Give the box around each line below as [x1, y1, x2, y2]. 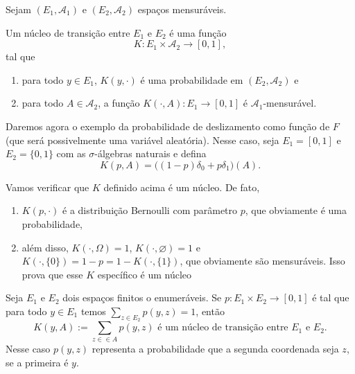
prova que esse [21, 267, 83, 281]
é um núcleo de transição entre [157, 323, 288, 333]
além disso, [21, 240, 69, 254]
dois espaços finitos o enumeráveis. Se [62, 290, 222, 305]
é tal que [312, 290, 349, 305]
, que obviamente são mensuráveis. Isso [180, 253, 345, 268]
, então [196, 303, 225, 318]
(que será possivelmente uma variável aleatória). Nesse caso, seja [6, 132, 279, 147]
